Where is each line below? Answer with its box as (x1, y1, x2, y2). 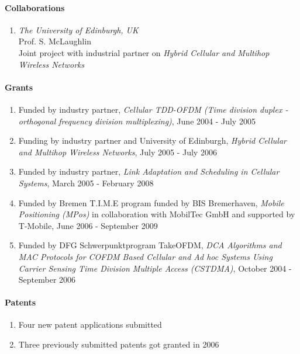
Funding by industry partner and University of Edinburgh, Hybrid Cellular (18, 134, 287, 147)
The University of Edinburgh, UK (18, 23, 139, 36)
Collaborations (5, 1, 65, 13)
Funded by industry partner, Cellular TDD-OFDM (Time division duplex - (18, 103, 288, 115)
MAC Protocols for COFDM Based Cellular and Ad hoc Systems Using (18, 250, 273, 262)
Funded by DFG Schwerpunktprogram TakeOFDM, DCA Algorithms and (18, 239, 282, 251)
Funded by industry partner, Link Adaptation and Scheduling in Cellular (18, 165, 280, 178)
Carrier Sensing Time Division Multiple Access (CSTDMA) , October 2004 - (18, 262, 292, 274)
